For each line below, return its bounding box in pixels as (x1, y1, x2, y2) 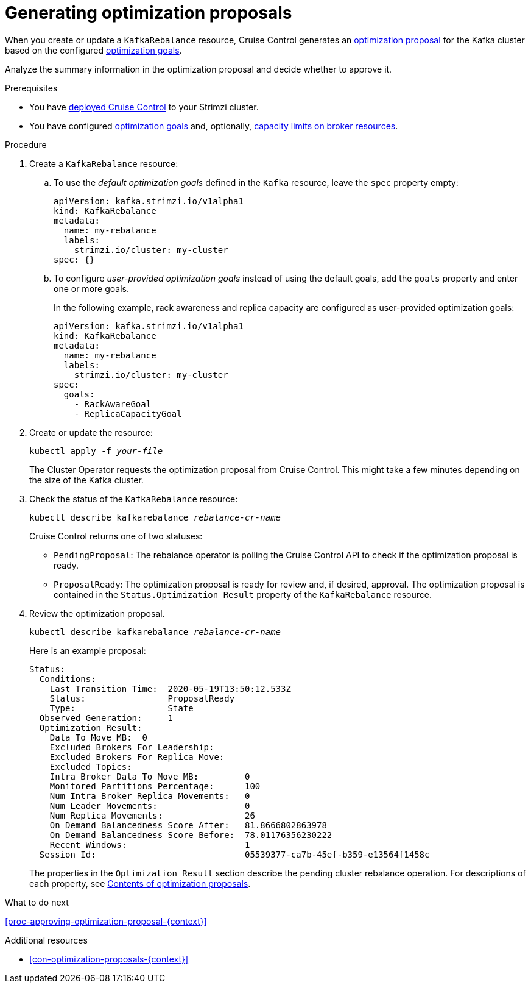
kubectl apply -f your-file (29, 446, 163, 456)
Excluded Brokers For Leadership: (49, 742, 214, 752)
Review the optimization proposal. (29, 608, 165, 619)
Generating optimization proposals (5, 2, 292, 23)
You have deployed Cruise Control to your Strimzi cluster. (29, 101, 259, 112)
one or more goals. (54, 283, 129, 294)
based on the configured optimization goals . (5, 44, 182, 55)
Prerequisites (5, 82, 58, 93)
